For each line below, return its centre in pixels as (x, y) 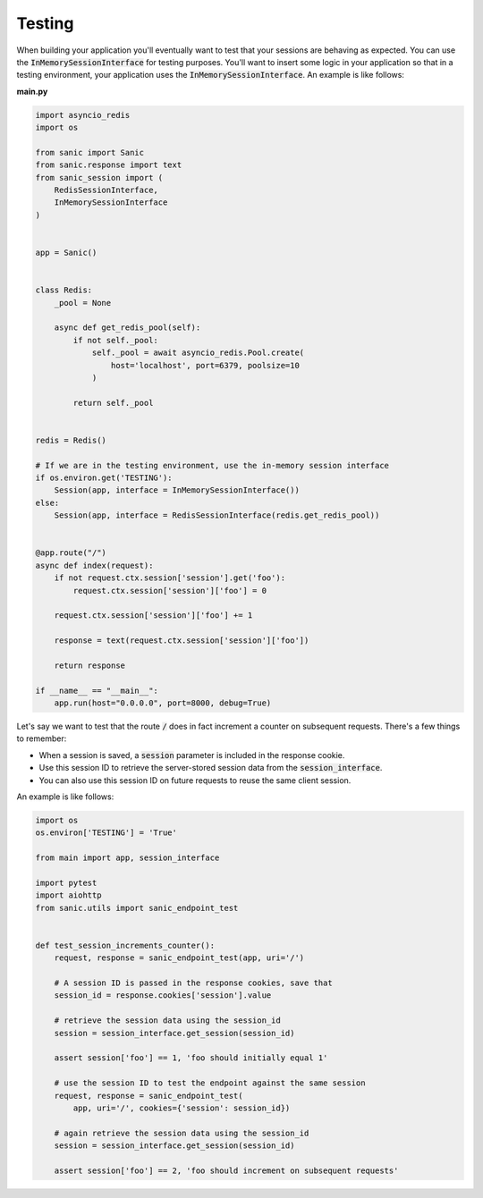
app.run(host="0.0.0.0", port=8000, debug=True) (163, 703)
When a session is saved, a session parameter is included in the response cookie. (192, 755)
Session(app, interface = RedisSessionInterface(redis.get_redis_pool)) (217, 515)
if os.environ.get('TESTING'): (104, 478)
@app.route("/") (71, 553)
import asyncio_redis (83, 115)
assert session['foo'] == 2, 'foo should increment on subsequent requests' (226, 1170)
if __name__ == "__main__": (97, 690)
